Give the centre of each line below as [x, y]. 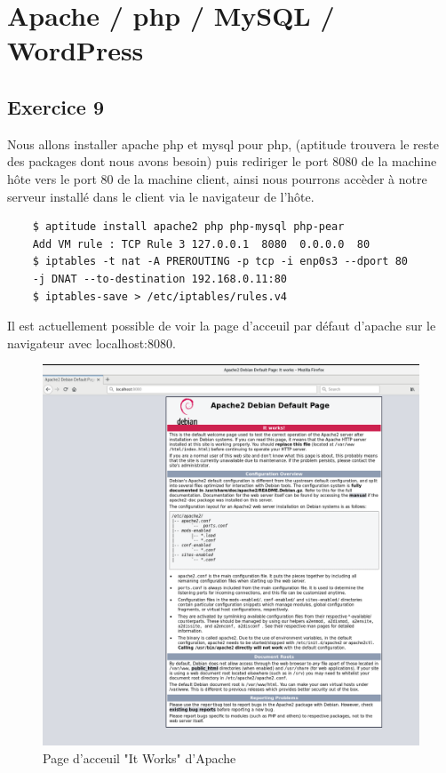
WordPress [76, 50]
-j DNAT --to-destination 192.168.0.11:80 [159, 279]
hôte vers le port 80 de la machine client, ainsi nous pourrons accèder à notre [217, 178]
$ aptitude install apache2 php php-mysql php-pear [188, 227]
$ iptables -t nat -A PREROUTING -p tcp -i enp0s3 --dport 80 [220, 262]
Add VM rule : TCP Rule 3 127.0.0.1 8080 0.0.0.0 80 [201, 244]
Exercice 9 [56, 106]
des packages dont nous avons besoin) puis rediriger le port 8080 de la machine [222, 161]
